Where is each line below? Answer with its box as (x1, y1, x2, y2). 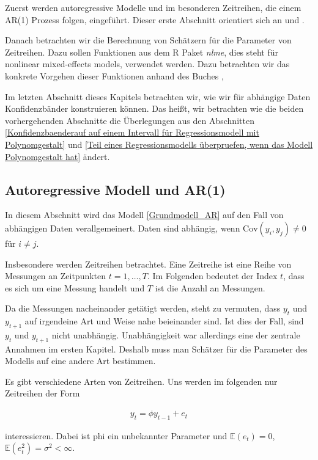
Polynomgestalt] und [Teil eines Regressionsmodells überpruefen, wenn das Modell (5, 137, 313, 150)
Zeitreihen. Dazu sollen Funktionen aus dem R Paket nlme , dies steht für (5, 45, 279, 58)
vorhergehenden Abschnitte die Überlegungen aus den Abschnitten (5, 114, 254, 126)
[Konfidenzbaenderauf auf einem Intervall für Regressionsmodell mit (5, 126, 259, 139)
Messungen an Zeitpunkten (5, 269, 106, 282)
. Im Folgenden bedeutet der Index (147, 269, 278, 282)
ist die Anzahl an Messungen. (155, 281, 265, 294)
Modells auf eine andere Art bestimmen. (5, 354, 156, 367)
